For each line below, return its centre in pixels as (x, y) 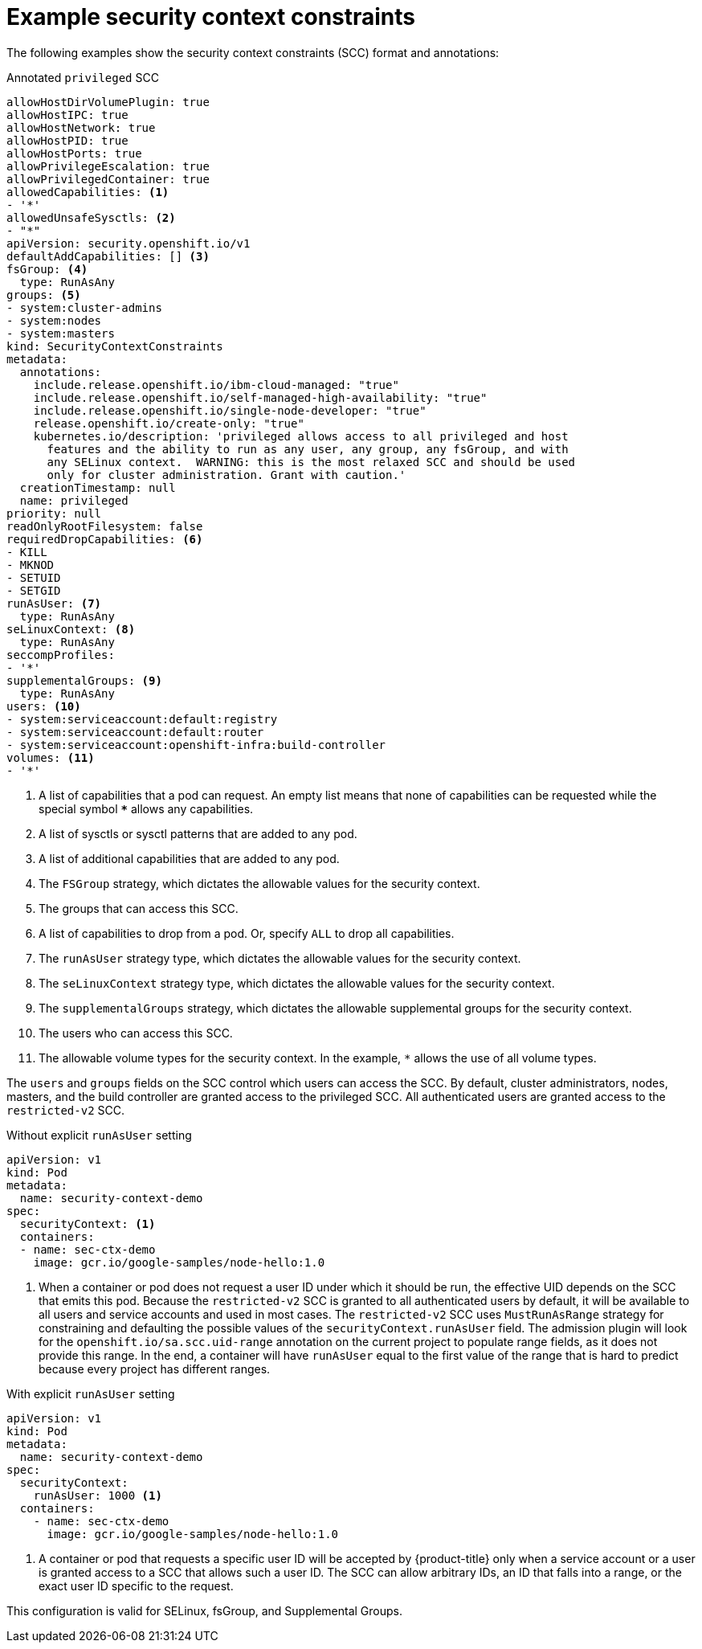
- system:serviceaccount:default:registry (142, 719)
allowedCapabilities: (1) (88, 192)
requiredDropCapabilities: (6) (105, 539)
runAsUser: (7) (54, 603)
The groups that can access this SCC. (139, 908)
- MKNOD (31, 565)
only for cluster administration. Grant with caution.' (227, 475)
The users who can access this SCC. (136, 1033)
